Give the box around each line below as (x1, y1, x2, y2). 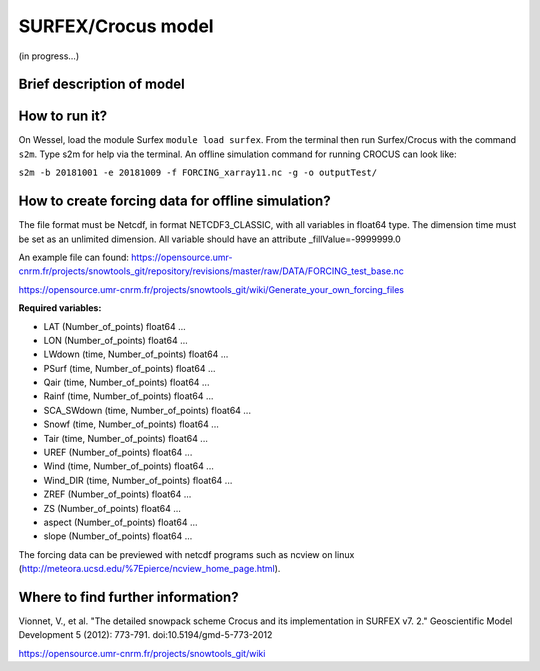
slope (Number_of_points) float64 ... (43, 530, 193, 542)
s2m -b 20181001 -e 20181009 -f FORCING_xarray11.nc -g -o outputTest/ (18, 167, 378, 179)
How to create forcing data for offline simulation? (18, 193, 331, 210)
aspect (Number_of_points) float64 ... (43, 516, 199, 528)
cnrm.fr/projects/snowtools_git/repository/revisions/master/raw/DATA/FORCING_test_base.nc (18, 265, 404, 277)
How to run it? (18, 108, 108, 125)
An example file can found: (18, 251, 130, 263)
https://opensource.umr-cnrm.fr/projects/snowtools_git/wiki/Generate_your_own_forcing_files (18, 283, 405, 295)
